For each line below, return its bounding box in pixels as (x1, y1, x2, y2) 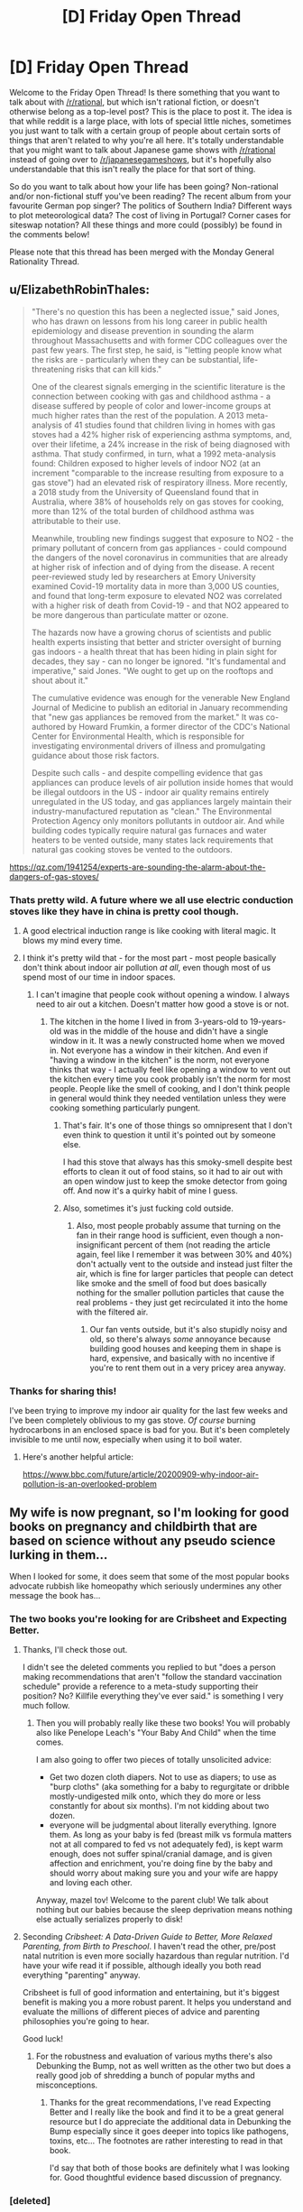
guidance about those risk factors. (31, 750, 160, 760)
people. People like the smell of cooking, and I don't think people (49, 1083, 290, 1094)
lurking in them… (9, 1547, 108, 1562)
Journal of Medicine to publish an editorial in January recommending (31, 702, 289, 713)
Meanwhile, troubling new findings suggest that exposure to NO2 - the (31, 532, 294, 543)
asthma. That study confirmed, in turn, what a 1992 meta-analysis (31, 448, 277, 459)
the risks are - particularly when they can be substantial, (31, 354, 242, 364)
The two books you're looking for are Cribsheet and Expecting (9, 1613, 287, 1626)
